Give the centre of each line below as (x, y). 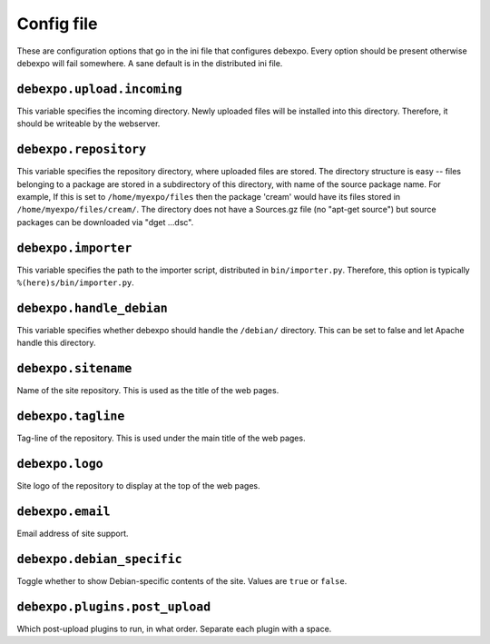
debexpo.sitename (74, 369)
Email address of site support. (73, 533)
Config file (57, 24)
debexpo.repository (82, 149)
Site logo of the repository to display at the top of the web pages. (138, 486)
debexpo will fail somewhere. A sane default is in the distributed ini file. (150, 63)
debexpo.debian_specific (99, 559)
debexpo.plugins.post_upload (114, 607)
